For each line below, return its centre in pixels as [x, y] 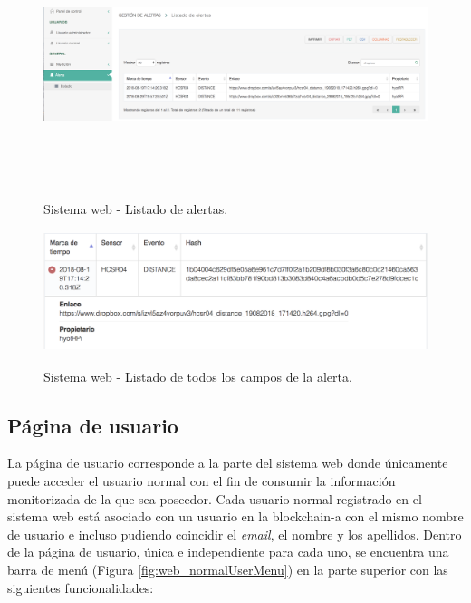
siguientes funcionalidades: [81, 587]
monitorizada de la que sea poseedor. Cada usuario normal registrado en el [215, 498]
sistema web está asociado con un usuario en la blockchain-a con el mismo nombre [235, 516]
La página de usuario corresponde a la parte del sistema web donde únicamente [228, 463]
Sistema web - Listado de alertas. [136, 209]
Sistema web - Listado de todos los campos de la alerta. [198, 376]
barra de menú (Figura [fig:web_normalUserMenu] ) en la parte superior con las [228, 569]
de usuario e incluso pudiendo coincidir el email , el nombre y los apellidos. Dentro [235, 534]
